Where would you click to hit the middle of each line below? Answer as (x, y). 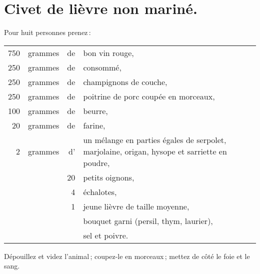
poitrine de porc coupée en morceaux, (149, 96)
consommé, (102, 67)
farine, (94, 125)
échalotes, (100, 191)
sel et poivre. (106, 235)
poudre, (96, 162)
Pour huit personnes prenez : (47, 32)
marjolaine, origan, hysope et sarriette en (155, 151)
